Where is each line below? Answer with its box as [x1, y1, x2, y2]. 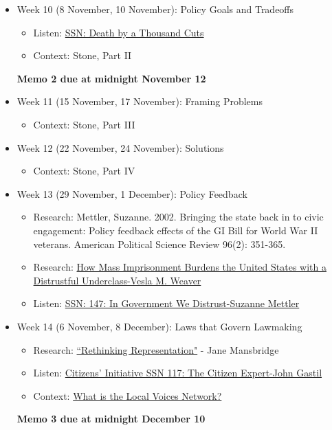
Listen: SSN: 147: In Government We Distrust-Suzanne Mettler [33, 296, 300, 310]
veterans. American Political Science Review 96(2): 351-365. [33, 236, 286, 251]
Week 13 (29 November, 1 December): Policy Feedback [16, 186, 247, 201]
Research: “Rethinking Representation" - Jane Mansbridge [33, 342, 279, 357]
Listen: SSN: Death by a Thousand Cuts [33, 25, 204, 39]
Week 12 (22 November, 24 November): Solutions [16, 140, 224, 155]
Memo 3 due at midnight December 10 [16, 411, 206, 426]
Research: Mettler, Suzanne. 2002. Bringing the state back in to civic [33, 210, 324, 224]
